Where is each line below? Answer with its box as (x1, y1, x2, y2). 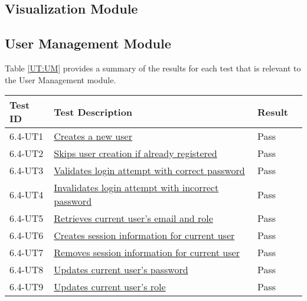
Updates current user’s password (54, 263, 188, 277)
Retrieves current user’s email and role (54, 211, 213, 225)
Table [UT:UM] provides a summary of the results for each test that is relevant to (5, 61, 301, 74)
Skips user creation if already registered (54, 146, 217, 161)
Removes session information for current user (54, 246, 240, 260)
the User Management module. (5, 73, 116, 86)
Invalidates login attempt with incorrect (54, 181, 219, 195)
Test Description (54, 104, 133, 119)
